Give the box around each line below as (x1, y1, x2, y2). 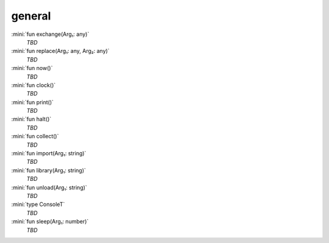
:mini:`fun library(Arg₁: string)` (11, 166, 87, 174)
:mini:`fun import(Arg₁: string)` (11, 150, 87, 157)
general (11, 9, 51, 23)
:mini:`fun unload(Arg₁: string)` (11, 183, 88, 191)
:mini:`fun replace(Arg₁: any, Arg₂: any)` (11, 48, 110, 55)
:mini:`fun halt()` (11, 116, 52, 123)
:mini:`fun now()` (11, 65, 53, 72)
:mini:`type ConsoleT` (11, 201, 65, 208)
